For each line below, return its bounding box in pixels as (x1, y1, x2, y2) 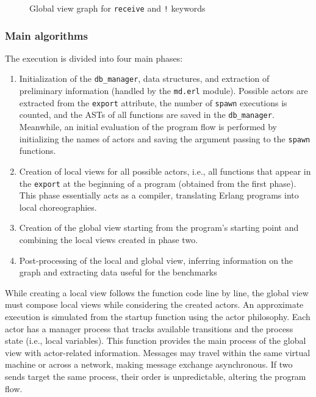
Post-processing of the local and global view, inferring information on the (19, 253, 293, 266)
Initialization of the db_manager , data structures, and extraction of (19, 72, 270, 85)
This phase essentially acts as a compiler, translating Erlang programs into (19, 189, 299, 202)
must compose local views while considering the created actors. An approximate (5, 298, 304, 311)
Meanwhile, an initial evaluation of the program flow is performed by (19, 120, 278, 133)
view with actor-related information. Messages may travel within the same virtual (5, 346, 311, 359)
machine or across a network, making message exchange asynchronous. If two (5, 358, 293, 371)
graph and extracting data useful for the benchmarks (19, 266, 217, 279)
